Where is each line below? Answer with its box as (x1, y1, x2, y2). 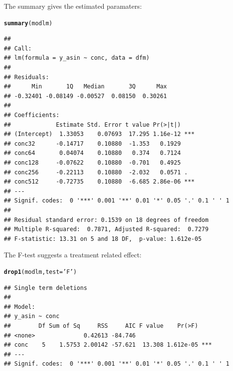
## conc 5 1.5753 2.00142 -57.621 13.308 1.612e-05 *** (4, 341, 212, 349)
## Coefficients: (4, 112, 60, 118)
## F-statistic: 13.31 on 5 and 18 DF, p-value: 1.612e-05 (4, 235, 202, 242)
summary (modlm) (4, 19, 53, 27)
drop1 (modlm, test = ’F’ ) (4, 268, 77, 275)
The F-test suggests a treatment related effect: (4, 250, 142, 260)
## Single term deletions (4, 284, 87, 291)
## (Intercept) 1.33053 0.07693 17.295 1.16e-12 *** (4, 131, 195, 138)
